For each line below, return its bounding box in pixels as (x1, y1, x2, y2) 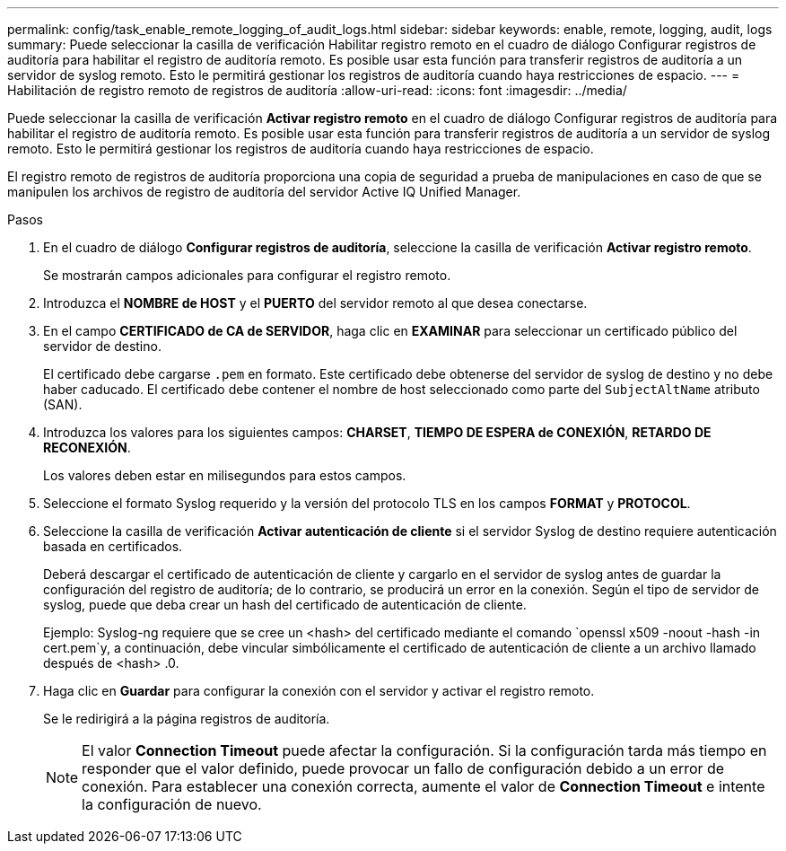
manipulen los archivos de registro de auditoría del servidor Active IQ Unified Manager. (7, 184, 521, 199)
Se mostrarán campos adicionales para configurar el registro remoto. (43, 268, 451, 283)
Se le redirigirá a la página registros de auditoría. (43, 711, 330, 726)
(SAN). (43, 397, 83, 412)
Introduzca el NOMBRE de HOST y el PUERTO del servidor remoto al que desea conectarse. (43, 295, 588, 311)
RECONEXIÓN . (43, 440, 131, 455)
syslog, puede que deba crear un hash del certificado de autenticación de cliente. (43, 597, 527, 612)
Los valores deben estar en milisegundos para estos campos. (43, 468, 406, 483)
